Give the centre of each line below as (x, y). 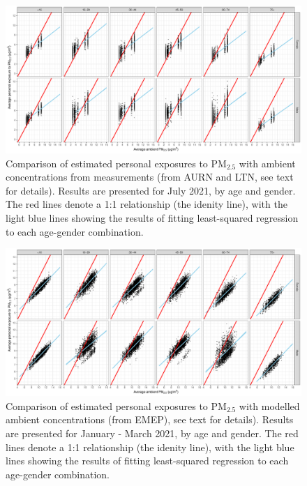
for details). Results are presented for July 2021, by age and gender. (151, 190)
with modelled (269, 405)
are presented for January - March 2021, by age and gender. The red (152, 433)
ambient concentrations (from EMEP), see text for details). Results (150, 419)
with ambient (267, 163)
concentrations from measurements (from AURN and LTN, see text (150, 177)
